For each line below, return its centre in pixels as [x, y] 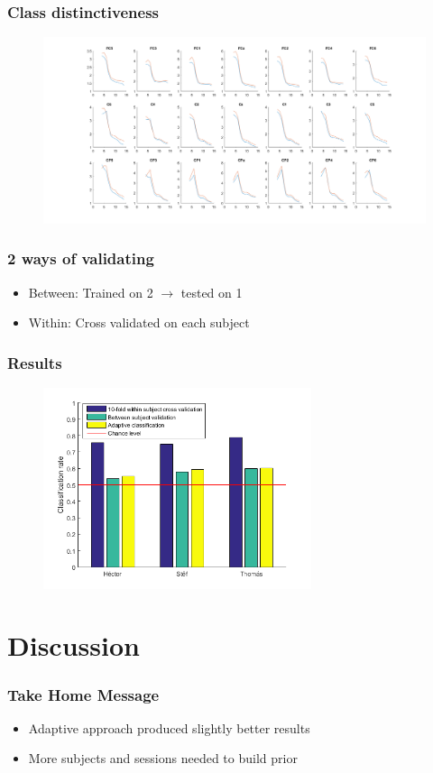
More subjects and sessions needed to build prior [163, 758]
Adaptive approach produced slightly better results [169, 727]
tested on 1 [212, 292]
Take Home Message [83, 694]
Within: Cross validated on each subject [139, 322]
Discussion [74, 645]
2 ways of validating [81, 258]
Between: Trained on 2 [91, 292]
